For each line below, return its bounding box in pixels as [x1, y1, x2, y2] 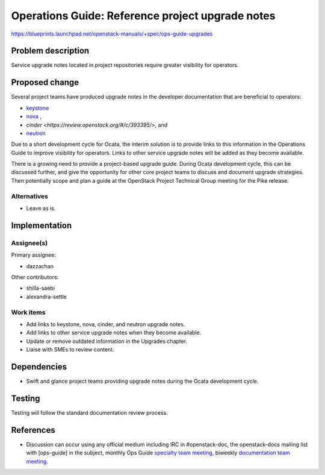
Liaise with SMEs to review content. [26, 346, 114, 353]
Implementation [11, 220, 72, 230]
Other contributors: [11, 273, 59, 280]
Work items [11, 308, 46, 316]
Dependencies [11, 362, 67, 372]
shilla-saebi [26, 285, 55, 292]
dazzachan [26, 262, 54, 269]
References [11, 425, 55, 435]
